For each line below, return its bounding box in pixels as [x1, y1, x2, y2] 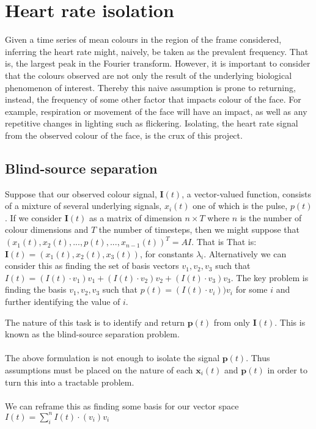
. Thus [246, 351, 270, 364]
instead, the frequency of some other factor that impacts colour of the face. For [5, 93, 301, 106]
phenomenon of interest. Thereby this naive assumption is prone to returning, [5, 81, 296, 94]
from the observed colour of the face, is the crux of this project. [5, 128, 243, 141]
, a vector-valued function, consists [182, 187, 312, 200]
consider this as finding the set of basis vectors [5, 259, 179, 272]
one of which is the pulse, [193, 199, 288, 212]
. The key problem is [230, 271, 309, 284]
